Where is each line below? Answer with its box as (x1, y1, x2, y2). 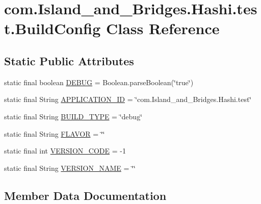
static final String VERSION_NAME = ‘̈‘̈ (4, 162, 136, 173)
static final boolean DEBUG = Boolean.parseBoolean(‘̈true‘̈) (4, 76, 194, 87)
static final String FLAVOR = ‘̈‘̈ (4, 128, 105, 139)
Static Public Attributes (4, 53, 134, 68)
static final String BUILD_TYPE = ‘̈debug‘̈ (4, 111, 143, 121)
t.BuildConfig (4, 18, 101, 39)
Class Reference (106, 18, 220, 39)
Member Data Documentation (4, 187, 167, 203)
